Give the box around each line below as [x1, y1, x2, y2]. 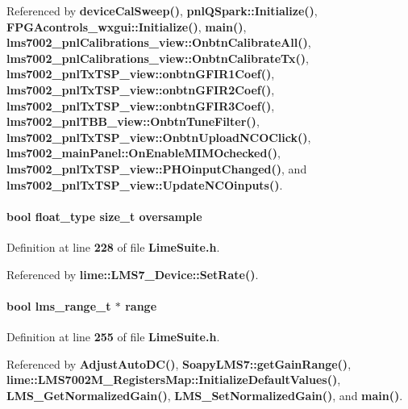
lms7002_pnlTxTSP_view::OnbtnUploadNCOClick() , [6, 128, 311, 145]
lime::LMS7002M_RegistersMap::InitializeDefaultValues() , [6, 371, 341, 388]
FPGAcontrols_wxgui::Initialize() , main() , [6, 18, 247, 35]
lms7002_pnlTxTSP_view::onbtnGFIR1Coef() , [6, 65, 275, 82]
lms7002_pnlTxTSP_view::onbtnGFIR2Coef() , [6, 81, 275, 98]
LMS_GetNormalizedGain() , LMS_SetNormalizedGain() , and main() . [6, 386, 403, 403]
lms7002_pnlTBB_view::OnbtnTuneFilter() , [6, 113, 260, 130]
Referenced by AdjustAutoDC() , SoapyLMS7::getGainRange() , [6, 355, 352, 372]
